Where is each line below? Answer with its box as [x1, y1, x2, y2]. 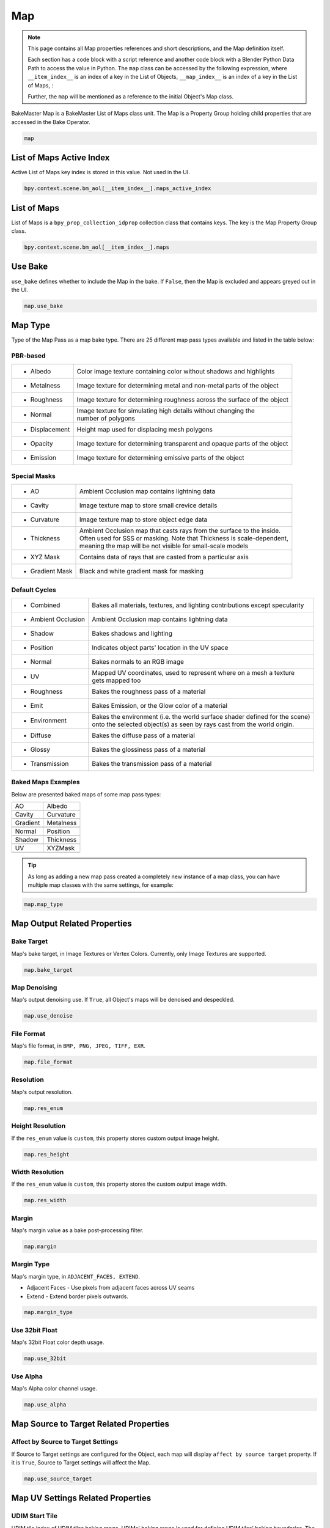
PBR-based [11, 351, 46, 360]
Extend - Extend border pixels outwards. [26, 1293, 128, 1300]
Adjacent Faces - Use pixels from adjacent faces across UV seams [26, 1284, 195, 1291]
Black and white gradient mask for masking [79, 567, 204, 576]
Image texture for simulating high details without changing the [76, 406, 255, 415]
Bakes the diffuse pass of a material [92, 731, 196, 740]
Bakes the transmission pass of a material [92, 760, 212, 768]
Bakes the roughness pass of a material [92, 688, 206, 696]
